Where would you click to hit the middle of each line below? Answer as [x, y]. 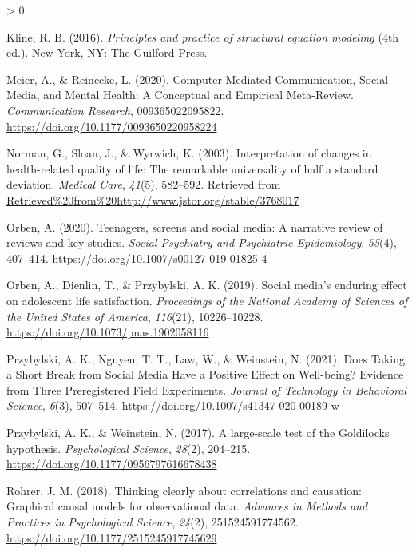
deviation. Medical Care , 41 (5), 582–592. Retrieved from [144, 184]
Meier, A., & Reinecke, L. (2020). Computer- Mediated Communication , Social [198, 79]
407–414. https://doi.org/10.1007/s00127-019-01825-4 [137, 258]
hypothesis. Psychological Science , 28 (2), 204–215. [129, 448]
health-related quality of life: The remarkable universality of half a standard [192, 168]
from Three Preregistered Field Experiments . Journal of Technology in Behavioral [207, 389]
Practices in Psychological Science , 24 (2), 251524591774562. [153, 522]
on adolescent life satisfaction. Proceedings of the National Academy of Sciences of [207, 300]
